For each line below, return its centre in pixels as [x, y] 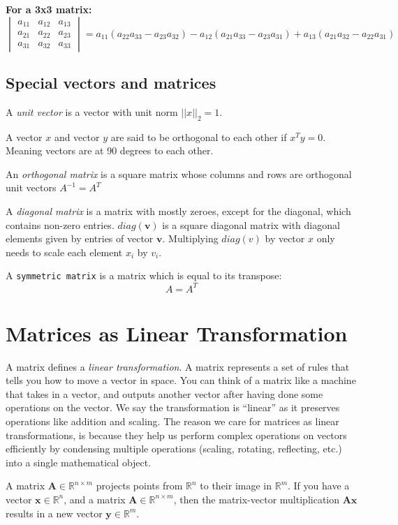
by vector [285, 238]
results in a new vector [54, 513]
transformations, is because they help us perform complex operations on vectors [176, 435]
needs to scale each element [64, 252]
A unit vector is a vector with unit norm [92, 111]
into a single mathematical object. [79, 462]
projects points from [139, 486]
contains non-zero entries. [60, 224]
